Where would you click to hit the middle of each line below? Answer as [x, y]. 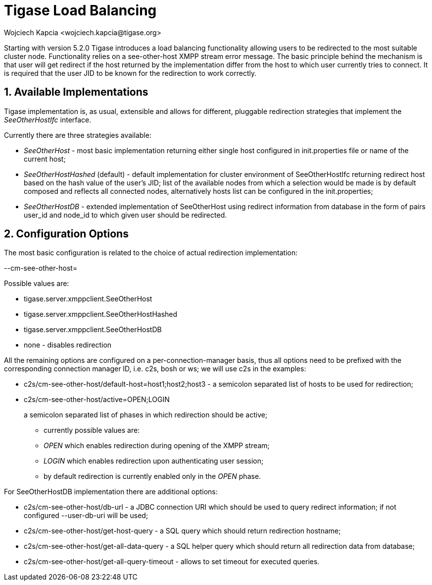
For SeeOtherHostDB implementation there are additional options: [111, 492]
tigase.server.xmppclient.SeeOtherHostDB [93, 330]
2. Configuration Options [66, 234]
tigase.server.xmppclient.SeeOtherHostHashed [101, 314]
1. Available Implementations [76, 92]
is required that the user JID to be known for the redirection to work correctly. [130, 73]
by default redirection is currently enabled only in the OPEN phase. [152, 476]
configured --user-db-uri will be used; [86, 516]
